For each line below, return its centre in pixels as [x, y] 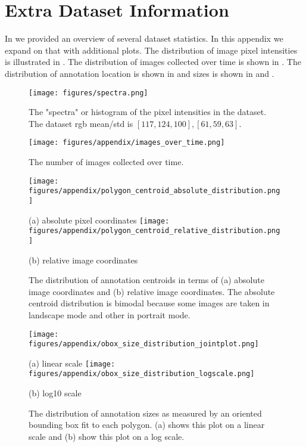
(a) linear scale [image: [72, 363]
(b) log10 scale [55, 393]
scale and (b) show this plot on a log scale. [107, 436]
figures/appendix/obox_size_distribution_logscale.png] [142, 374]
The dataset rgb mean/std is [81, 123]
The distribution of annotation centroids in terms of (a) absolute [146, 280]
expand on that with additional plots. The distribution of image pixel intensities [151, 50]
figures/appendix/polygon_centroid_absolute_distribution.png [154, 191]
